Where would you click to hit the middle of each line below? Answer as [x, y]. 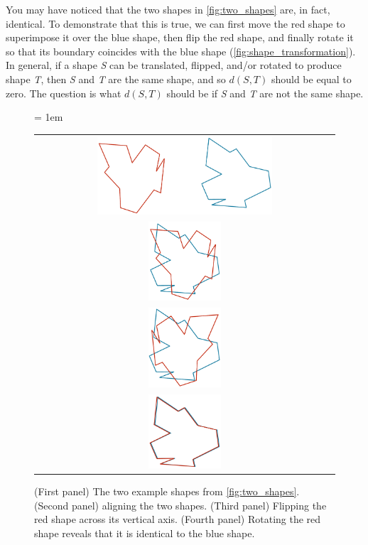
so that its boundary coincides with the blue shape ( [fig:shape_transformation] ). [181, 51]
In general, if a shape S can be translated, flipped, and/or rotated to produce [174, 65]
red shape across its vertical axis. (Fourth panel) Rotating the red [178, 519]
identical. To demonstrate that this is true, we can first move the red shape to [175, 23]
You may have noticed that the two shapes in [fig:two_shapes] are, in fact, [168, 9]
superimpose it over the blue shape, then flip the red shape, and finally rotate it [180, 37]
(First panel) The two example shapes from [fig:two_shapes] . [167, 491]
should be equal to [311, 79]
